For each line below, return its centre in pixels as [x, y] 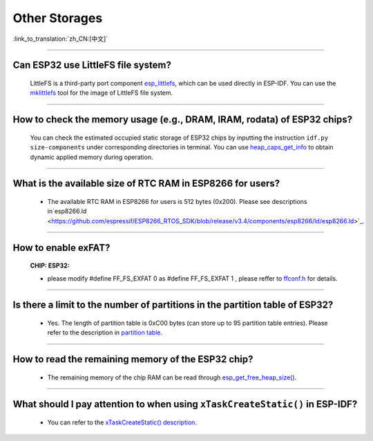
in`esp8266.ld [67, 212]
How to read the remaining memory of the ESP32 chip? [133, 359]
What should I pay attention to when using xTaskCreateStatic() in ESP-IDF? [185, 404]
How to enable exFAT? [61, 248]
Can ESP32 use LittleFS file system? [92, 65]
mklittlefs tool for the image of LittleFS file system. [102, 93]
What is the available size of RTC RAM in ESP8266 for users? [146, 184]
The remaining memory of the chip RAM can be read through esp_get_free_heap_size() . [172, 377]
